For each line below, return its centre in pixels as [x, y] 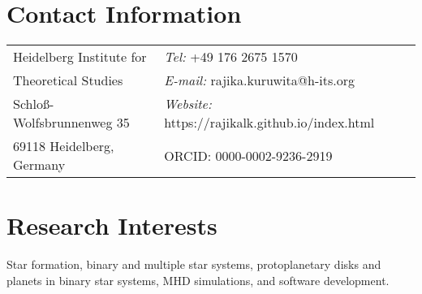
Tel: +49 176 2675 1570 [231, 57]
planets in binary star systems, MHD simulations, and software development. [198, 280]
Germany [39, 165]
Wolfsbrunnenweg [63, 123]
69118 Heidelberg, [64, 146]
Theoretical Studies [68, 80]
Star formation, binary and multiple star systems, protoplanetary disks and [194, 264]
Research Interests [112, 225]
